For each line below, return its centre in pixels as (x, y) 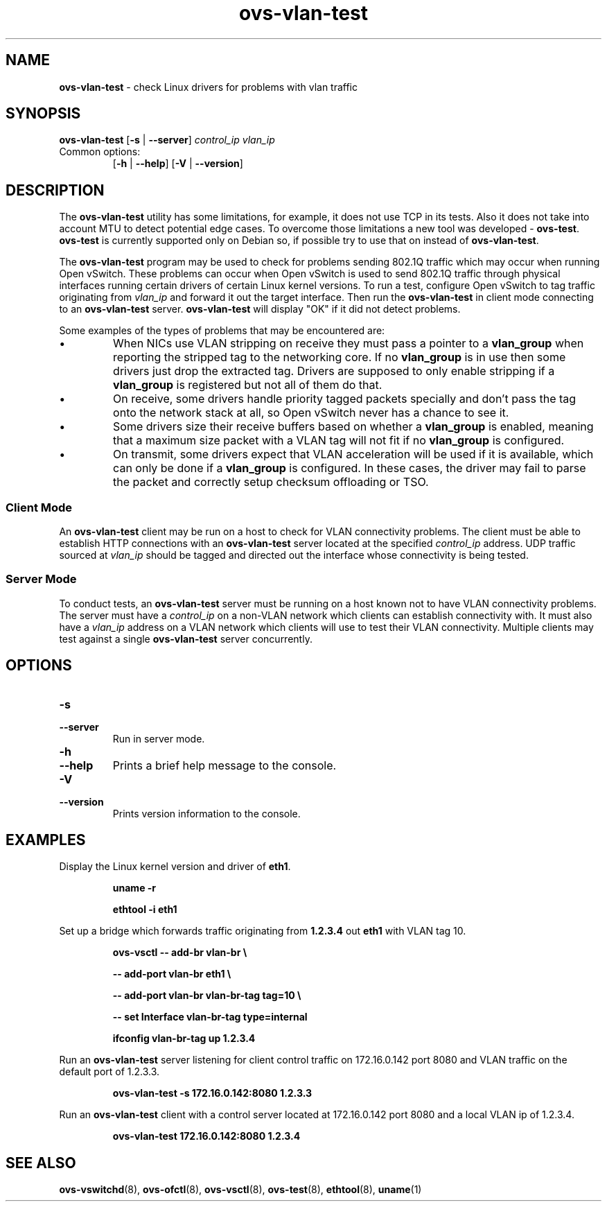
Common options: (100, 152)
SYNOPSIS (43, 114)
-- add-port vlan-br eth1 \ (172, 974)
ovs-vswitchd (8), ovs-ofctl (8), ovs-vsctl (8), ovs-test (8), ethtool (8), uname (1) (240, 1190)
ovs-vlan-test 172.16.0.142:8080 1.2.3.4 (206, 1136)
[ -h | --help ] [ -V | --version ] (178, 164)
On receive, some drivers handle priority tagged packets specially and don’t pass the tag (345, 399)
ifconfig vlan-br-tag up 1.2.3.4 (184, 1039)
